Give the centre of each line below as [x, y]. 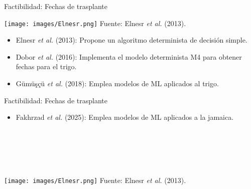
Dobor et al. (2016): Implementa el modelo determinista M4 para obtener [129, 56]
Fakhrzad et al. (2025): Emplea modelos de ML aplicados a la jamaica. [125, 117]
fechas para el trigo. [46, 66]
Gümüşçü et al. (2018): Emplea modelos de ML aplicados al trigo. [117, 83]
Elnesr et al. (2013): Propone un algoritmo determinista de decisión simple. [132, 40]
